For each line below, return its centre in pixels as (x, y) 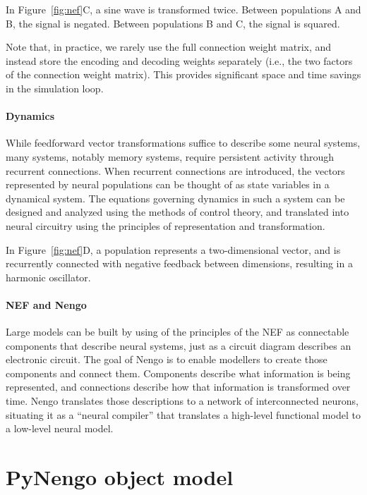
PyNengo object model (120, 477)
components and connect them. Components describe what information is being (178, 373)
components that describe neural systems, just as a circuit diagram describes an (179, 345)
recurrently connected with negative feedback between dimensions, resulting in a (179, 263)
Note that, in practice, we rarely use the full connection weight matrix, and (169, 47)
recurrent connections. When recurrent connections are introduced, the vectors (175, 170)
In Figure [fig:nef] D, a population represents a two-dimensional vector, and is (173, 249)
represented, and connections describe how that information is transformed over (178, 387)
